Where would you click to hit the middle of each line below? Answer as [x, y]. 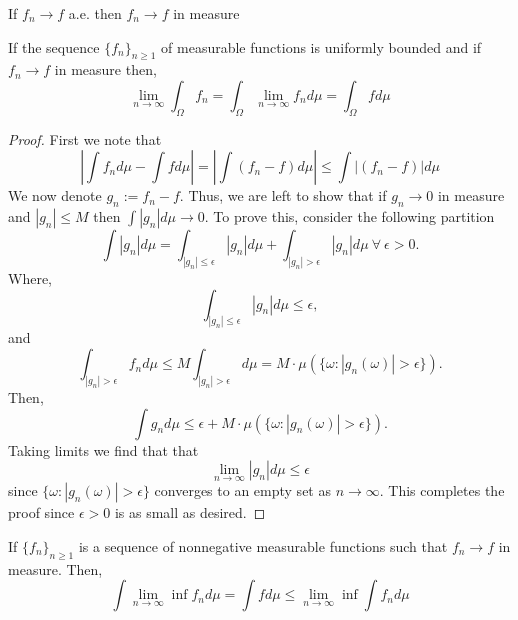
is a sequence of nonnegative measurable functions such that [263, 545]
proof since [41, 512]
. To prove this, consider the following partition [349, 216]
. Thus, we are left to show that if [283, 195]
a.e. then [95, 13]
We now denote [55, 195]
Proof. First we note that [85, 138]
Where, [30, 278]
